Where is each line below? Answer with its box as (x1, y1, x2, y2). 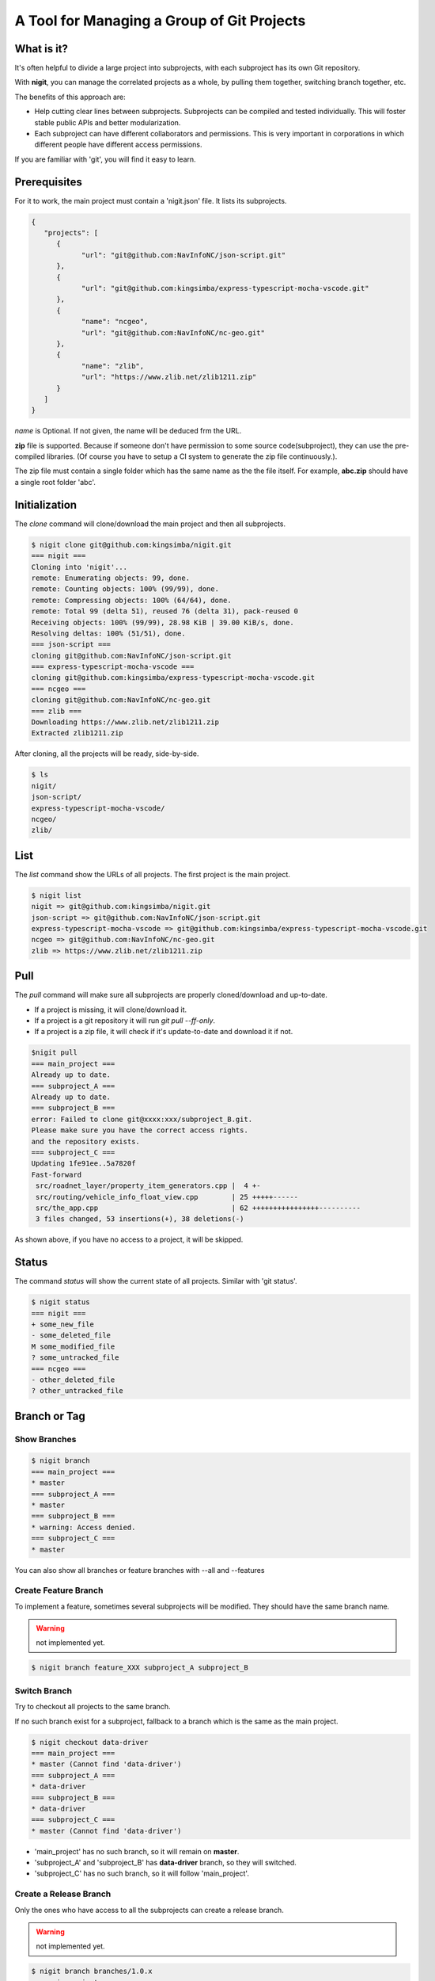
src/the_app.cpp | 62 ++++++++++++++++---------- (36, 1203, 361, 1212)
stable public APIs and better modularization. (34, 117, 181, 127)
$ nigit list (31, 891, 82, 899)
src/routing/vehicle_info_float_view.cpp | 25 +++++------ (36, 1193, 299, 1201)
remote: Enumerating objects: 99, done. (31, 573, 190, 582)
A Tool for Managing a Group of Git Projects (14, 12, 306, 29)
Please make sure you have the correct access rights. (31, 1126, 248, 1135)
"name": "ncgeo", (81, 317, 149, 326)
